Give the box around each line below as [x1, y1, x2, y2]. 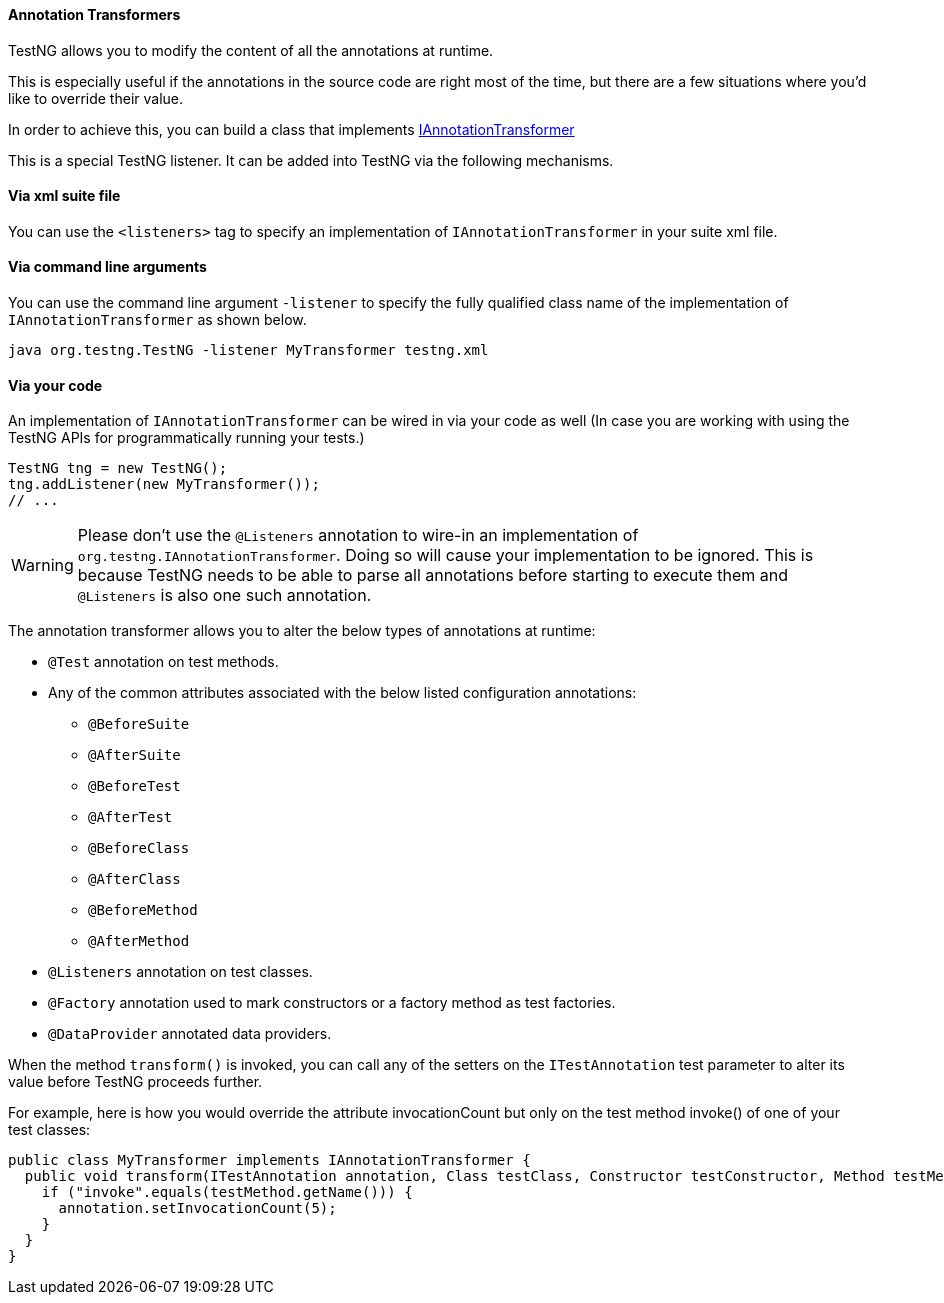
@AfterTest [88, 809, 173, 826]
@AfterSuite [88, 747, 181, 764]
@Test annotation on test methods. [48, 653, 279, 671]
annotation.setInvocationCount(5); [58, 1200, 337, 1217]
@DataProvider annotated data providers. [48, 1025, 332, 1043]
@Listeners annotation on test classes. [48, 963, 313, 981]
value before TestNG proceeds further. [8, 1073, 263, 1091]
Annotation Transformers [8, 6, 181, 23]
